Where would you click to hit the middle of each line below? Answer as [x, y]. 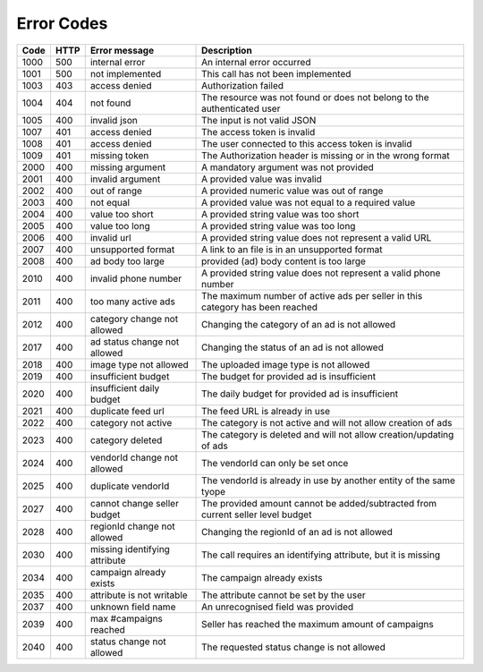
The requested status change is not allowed [294, 647]
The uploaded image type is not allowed [286, 364]
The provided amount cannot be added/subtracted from [319, 503]
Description [227, 50]
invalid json [114, 120]
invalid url [110, 237]
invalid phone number [136, 278]
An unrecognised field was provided [278, 607]
